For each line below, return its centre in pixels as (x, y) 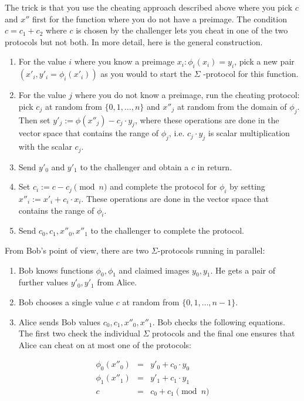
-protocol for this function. (251, 74)
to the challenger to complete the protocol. (168, 230)
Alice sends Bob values (60, 321)
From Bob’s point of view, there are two (77, 250)
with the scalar (45, 146)
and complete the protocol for (163, 186)
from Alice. (117, 282)
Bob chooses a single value (66, 301)
